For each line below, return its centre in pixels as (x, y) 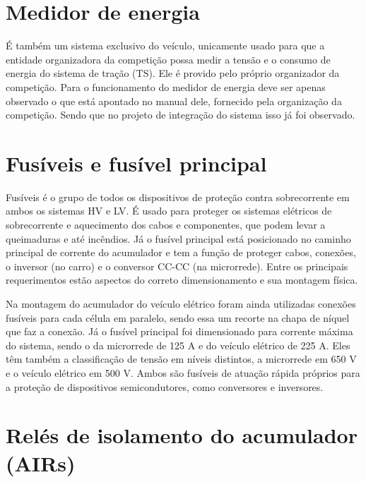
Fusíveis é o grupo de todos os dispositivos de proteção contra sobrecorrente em (178, 197)
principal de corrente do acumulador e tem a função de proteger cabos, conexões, (181, 252)
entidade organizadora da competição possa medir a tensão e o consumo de (168, 59)
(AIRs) (41, 463)
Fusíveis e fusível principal (136, 163)
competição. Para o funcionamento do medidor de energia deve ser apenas (166, 86)
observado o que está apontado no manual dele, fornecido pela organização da (174, 101)
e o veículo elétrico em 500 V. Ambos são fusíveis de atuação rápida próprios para (183, 372)
